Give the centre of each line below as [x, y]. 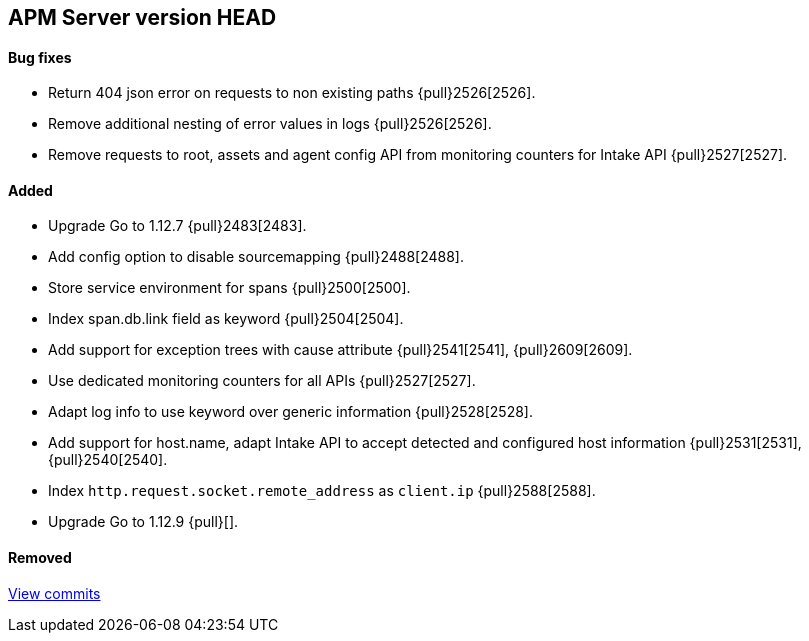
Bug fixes [40, 57]
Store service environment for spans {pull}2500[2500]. [229, 288]
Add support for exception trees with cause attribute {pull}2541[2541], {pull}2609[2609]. [340, 350]
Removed [40, 558]
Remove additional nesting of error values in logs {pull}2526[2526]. [270, 124]
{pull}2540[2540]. [108, 460]
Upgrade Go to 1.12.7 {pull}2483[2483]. [177, 226]
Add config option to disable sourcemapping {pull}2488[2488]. [256, 257]
